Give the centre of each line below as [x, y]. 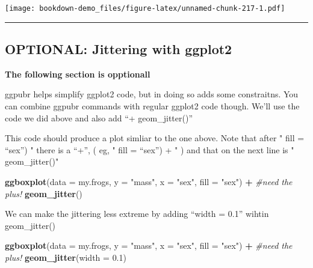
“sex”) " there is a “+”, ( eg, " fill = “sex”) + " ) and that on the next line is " [150, 149]
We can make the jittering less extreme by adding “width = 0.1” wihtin [137, 214]
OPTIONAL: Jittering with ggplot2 [119, 49]
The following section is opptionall [78, 74]
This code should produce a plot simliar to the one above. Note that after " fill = [155, 138]
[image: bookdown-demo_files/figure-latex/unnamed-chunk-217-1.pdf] [145, 8]
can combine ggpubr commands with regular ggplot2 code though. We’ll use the [152, 106]
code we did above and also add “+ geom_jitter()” [99, 117]
